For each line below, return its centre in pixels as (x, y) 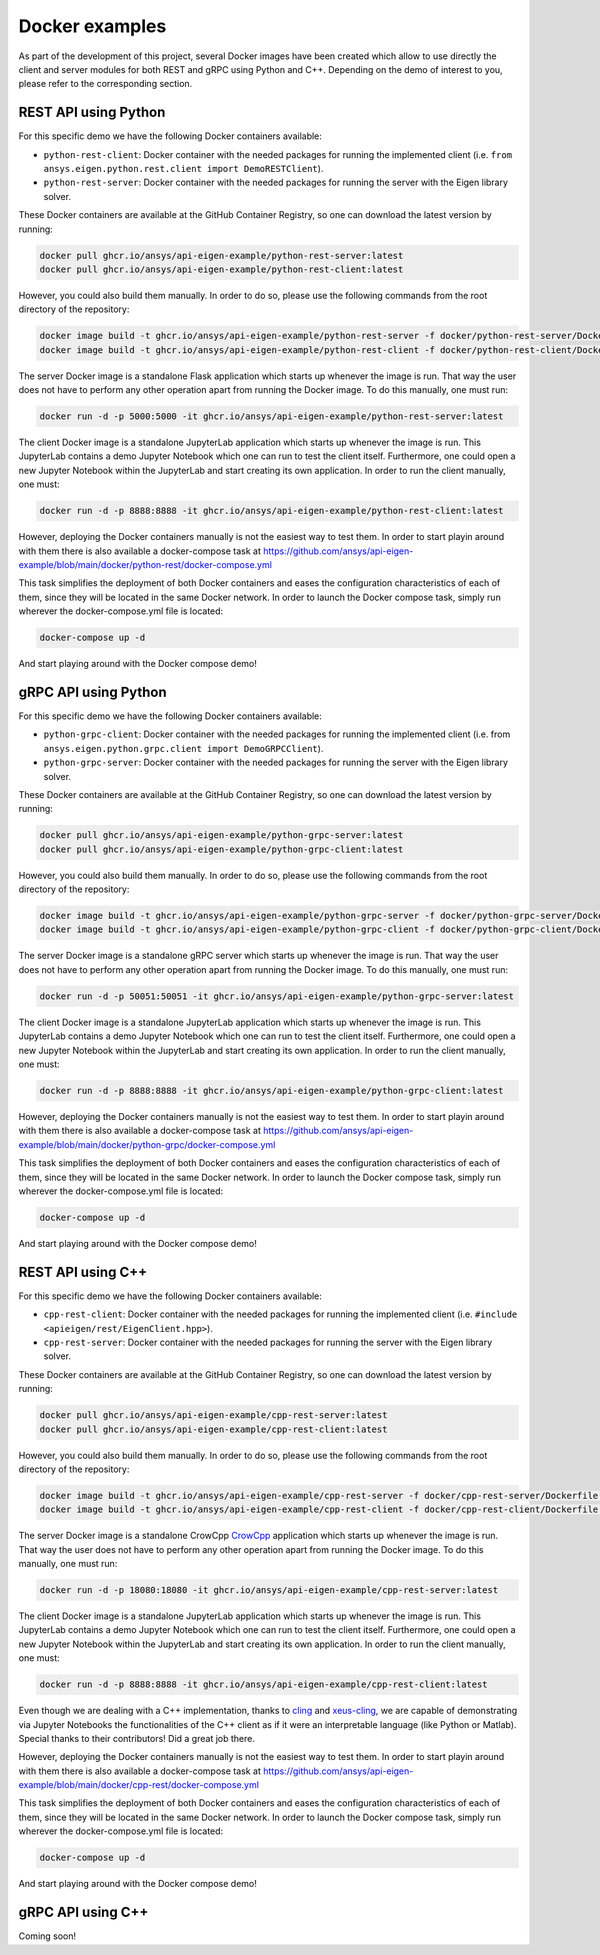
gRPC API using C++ (83, 1912)
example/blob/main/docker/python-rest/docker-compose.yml (145, 564)
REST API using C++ (83, 1271)
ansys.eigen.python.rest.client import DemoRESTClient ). (183, 169)
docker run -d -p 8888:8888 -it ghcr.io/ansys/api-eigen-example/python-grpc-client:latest (271, 1090)
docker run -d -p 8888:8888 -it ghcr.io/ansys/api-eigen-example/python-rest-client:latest (271, 511)
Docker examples (92, 26)
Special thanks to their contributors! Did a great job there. (136, 1738)
